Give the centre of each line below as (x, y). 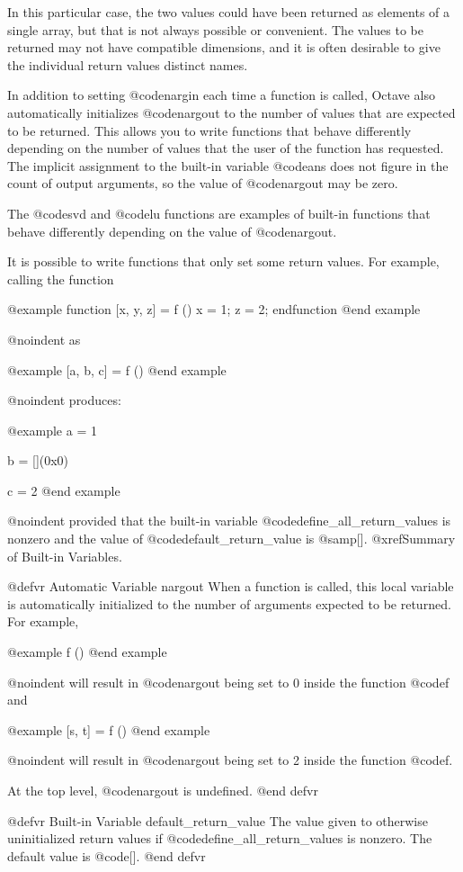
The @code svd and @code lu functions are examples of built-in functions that (219, 213)
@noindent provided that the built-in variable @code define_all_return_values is (229, 521)
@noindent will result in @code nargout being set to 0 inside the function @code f (228, 682)
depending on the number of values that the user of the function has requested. (226, 148)
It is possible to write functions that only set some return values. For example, (223, 261)
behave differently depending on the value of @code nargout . (172, 231)
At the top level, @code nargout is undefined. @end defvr (163, 790)
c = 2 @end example (64, 490)
